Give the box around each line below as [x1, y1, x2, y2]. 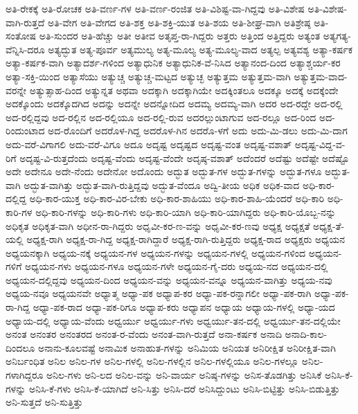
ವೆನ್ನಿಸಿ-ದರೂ [6, 42, 45, 56]
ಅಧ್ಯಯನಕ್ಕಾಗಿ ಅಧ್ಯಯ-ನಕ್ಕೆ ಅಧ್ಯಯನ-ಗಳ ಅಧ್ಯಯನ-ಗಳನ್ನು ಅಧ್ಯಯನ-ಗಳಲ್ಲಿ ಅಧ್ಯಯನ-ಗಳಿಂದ [6, 245, 306, 260]
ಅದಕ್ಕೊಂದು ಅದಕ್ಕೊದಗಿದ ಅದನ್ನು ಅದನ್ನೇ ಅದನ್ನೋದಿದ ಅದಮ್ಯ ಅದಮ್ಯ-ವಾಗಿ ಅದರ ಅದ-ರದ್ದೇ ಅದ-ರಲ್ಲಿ [6, 96, 343, 111]
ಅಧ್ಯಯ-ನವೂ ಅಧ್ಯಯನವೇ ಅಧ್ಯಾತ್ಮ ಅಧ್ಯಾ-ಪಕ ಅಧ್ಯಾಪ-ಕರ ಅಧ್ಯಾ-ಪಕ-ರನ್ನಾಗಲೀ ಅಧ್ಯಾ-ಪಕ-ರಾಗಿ [6, 286, 312, 300]
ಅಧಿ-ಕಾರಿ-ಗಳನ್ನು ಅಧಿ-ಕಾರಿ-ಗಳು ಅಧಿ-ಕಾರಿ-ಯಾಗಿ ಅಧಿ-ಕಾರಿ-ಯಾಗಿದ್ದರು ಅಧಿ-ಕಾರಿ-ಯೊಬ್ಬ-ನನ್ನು [35, 204, 337, 219]
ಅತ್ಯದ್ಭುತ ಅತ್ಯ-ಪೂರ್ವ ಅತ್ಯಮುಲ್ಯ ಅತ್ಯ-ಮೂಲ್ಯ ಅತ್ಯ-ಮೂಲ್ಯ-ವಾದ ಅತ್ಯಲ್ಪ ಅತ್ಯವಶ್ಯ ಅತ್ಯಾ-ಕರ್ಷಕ [48, 42, 353, 56]
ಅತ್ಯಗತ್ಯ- [323, 28, 351, 43]
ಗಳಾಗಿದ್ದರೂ [6, 368, 44, 382]
